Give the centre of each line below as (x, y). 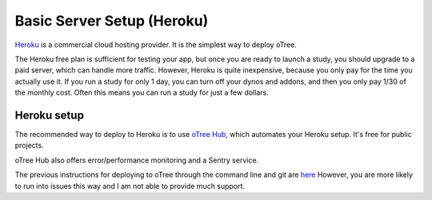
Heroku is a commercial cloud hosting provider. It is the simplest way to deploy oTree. (156, 45)
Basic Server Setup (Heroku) (112, 21)
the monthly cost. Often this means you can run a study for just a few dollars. (142, 92)
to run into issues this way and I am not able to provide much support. (130, 186)
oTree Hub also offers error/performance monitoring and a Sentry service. (137, 160)
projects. (29, 145)
